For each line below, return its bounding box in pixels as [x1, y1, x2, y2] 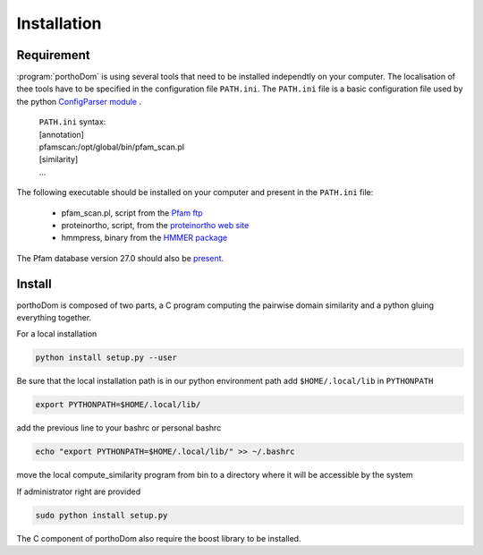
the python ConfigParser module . [16, 96, 142, 107]
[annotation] [38, 129, 85, 140]
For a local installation [16, 329, 97, 339]
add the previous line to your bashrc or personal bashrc [16, 423, 222, 433]
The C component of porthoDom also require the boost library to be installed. [16, 533, 301, 543]
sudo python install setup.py [35, 510, 168, 520]
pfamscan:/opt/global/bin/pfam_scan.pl [38, 141, 185, 152]
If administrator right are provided [16, 486, 141, 497]
